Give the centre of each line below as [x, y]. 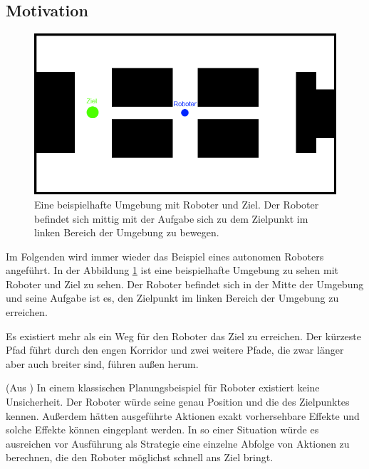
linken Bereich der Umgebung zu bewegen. [127, 232]
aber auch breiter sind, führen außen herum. [102, 363]
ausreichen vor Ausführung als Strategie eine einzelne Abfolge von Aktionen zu [178, 443]
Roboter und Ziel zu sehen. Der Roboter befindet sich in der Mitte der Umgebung [185, 284]
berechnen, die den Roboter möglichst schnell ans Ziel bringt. [140, 457]
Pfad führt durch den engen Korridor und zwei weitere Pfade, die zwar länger [175, 350]
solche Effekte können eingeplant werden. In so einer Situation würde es [162, 430]
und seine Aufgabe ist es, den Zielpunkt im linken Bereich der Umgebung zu [172, 298]
